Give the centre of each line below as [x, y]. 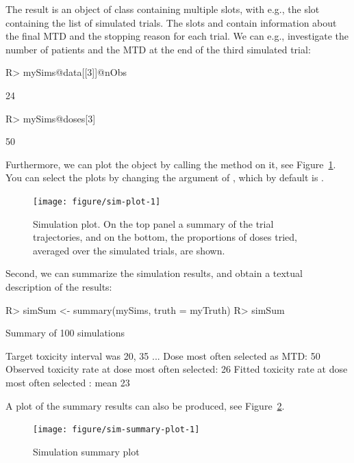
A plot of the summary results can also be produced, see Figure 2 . [145, 405]
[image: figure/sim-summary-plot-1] [116, 430]
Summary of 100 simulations [65, 333]
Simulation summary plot [86, 451]
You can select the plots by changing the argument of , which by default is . [165, 177]
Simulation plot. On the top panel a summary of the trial [153, 223]
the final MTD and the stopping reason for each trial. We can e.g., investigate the [177, 36]
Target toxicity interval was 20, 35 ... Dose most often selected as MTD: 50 [163, 355]
